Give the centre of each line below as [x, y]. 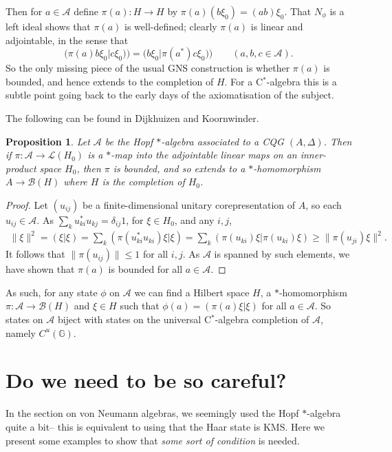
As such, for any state [52, 292]
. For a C [244, 81]
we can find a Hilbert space [192, 292]
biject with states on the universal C [134, 319]
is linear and [277, 26]
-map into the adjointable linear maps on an [204, 155]
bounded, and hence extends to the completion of [110, 81]
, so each [324, 204]
